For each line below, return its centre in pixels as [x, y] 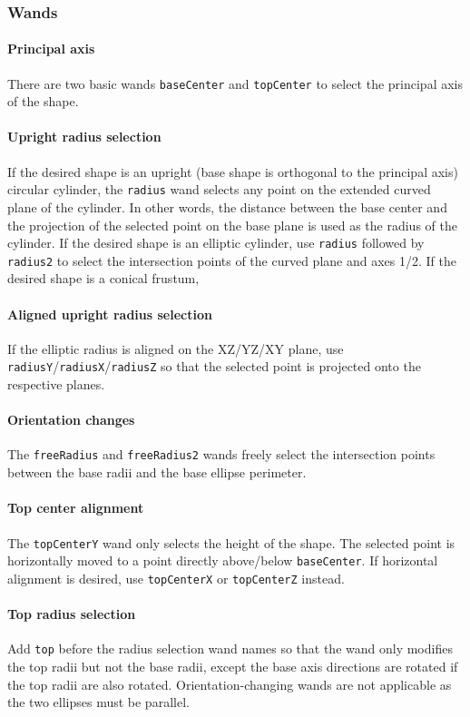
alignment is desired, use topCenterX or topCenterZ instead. [176, 578]
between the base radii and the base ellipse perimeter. [157, 472]
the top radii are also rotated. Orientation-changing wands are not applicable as [230, 684]
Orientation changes [71, 420]
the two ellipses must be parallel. [98, 702]
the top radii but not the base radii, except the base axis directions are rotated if [233, 666]
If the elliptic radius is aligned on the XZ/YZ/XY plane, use [176, 348]
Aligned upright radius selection [110, 314]
